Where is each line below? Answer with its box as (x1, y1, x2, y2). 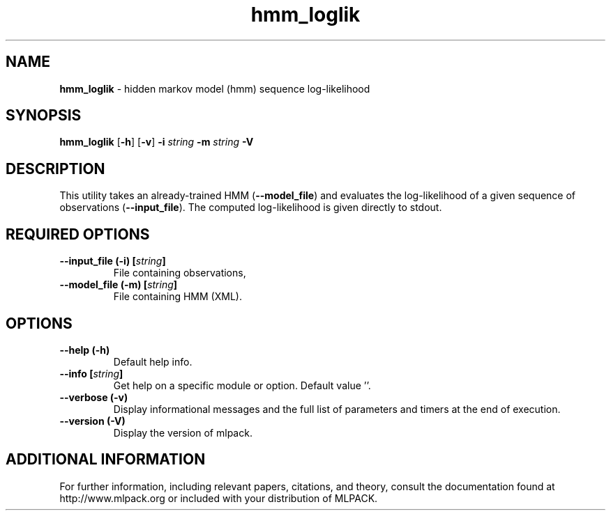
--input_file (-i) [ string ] (59, 255, 166, 267)
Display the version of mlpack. (113, 426, 252, 439)
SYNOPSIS (6, 107, 82, 125)
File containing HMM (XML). (113, 290, 242, 303)
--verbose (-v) (59, 391, 128, 403)
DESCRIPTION (6, 159, 105, 178)
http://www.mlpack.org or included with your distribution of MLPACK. (59, 492, 378, 504)
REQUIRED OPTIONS (6, 225, 150, 243)
